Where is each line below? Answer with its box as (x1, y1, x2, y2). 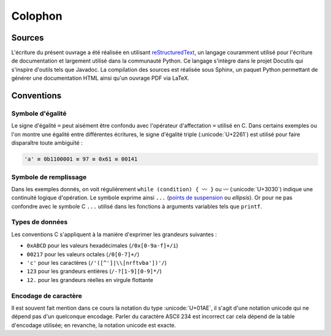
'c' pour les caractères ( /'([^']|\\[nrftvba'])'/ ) (26, 259, 167, 266)
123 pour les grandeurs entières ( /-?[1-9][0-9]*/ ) (26, 267, 162, 275)
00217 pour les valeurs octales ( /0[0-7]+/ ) (26, 250, 140, 258)
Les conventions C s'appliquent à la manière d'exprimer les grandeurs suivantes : (11, 231, 217, 238)
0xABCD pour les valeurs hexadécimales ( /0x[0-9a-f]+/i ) (26, 242, 178, 250)
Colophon (11, 9, 63, 23)
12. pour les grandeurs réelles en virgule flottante (26, 276, 153, 283)
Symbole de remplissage (11, 172, 87, 181)
